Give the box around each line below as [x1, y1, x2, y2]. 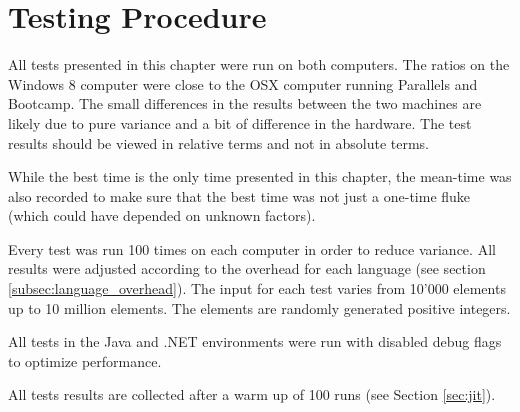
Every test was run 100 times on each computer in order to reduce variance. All [8, 238, 496, 259]
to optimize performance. [8, 350, 162, 371]
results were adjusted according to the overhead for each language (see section [8, 258, 486, 279]
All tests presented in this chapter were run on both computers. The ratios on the [8, 54, 510, 75]
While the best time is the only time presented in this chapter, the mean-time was [8, 166, 512, 187]
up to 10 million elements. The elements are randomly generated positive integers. [8, 297, 511, 318]
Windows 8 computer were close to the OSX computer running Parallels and [8, 73, 478, 94]
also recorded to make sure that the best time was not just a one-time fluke [8, 185, 471, 206]
